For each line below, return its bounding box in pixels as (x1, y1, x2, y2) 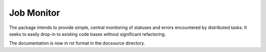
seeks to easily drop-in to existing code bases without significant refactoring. (9, 31, 166, 37)
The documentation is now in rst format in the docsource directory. (9, 40, 145, 46)
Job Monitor (9, 7, 60, 18)
